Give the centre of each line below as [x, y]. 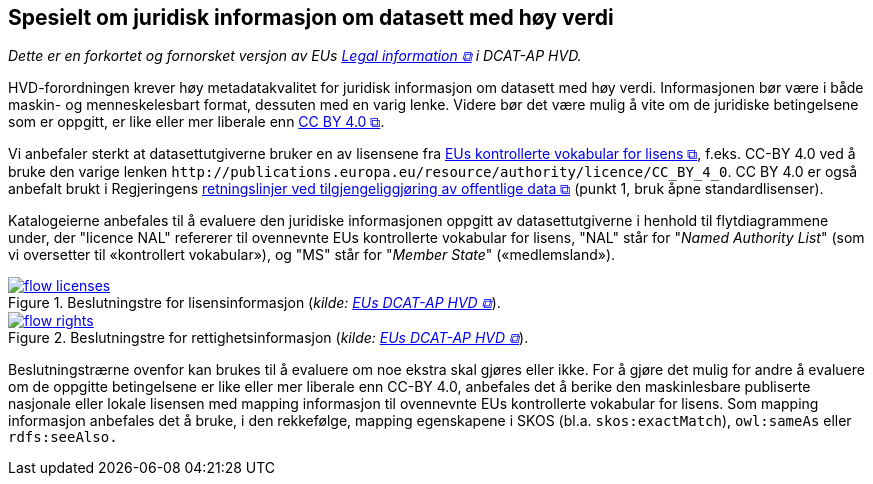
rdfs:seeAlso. [63, 437]
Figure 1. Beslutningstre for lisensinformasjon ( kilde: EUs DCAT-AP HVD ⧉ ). [254, 303]
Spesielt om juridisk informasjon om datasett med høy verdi [311, 17]
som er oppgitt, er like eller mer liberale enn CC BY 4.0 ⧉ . [196, 122]
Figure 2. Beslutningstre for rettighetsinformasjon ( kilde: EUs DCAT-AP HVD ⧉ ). [268, 338]
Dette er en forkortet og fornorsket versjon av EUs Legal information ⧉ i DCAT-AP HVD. [295, 56]
